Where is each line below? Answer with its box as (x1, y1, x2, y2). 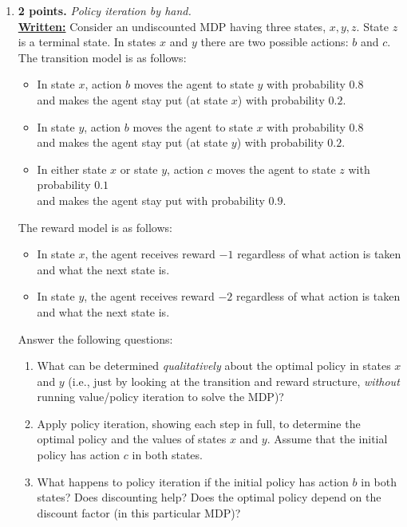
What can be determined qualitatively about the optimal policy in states (37, 357, 391, 374)
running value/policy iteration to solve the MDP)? (37, 388, 284, 405)
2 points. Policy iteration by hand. (18, 2, 192, 18)
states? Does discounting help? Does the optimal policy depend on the (37, 489, 381, 505)
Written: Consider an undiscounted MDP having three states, (18, 18, 326, 34)
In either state (37, 160, 107, 177)
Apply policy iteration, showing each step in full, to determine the (37, 415, 361, 431)
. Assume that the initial (267, 431, 388, 447)
